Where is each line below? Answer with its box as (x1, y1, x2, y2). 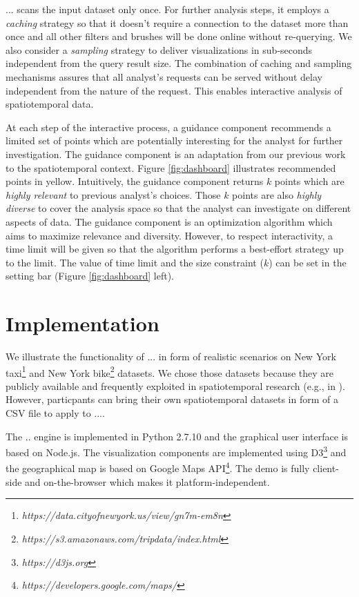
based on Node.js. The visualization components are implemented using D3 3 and (6, 443, 347, 459)
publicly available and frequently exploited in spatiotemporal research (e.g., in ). (6, 378, 345, 393)
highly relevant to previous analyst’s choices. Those (6, 187, 221, 202)
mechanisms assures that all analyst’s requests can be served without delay (6, 69, 322, 84)
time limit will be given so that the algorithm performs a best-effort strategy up (6, 242, 344, 256)
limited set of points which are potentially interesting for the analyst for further (6, 133, 343, 148)
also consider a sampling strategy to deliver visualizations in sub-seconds (6, 42, 313, 57)
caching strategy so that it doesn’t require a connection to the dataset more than (6, 15, 349, 30)
